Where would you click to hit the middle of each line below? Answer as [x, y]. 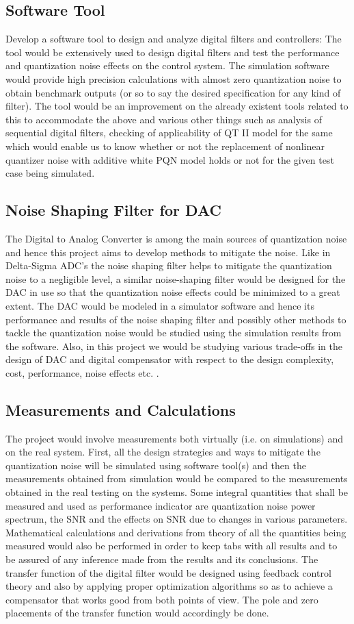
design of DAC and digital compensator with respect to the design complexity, [170, 359]
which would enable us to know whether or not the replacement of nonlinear [165, 146]
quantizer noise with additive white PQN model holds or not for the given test [170, 159]
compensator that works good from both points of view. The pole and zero [162, 599]
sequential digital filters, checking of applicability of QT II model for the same [169, 133]
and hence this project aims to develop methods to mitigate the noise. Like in [168, 252]
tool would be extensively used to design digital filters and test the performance [173, 52]
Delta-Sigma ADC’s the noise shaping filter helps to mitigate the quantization [169, 265]
